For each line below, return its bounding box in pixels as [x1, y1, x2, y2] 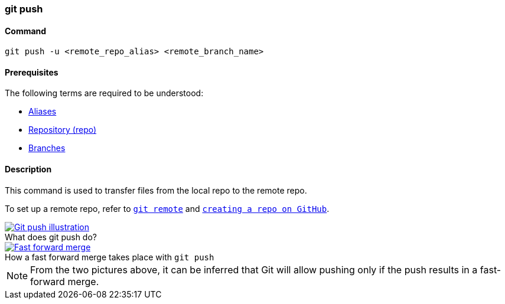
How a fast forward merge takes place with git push [5, 251, 214, 262]
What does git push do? [5, 231, 97, 242]
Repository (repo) [28, 125, 97, 135]
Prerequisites [5, 67, 58, 77]
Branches [28, 143, 66, 153]
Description [5, 164, 52, 175]
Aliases [28, 106, 57, 117]
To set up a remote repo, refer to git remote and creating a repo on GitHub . [5, 203, 330, 214]
